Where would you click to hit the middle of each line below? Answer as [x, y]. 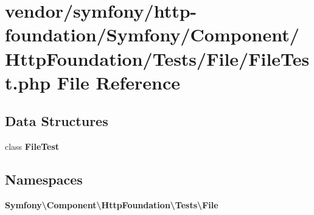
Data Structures [57, 121]
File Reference [118, 82]
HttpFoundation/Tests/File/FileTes [157, 58]
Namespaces [44, 179]
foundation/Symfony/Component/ [152, 34]
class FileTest [32, 146]
